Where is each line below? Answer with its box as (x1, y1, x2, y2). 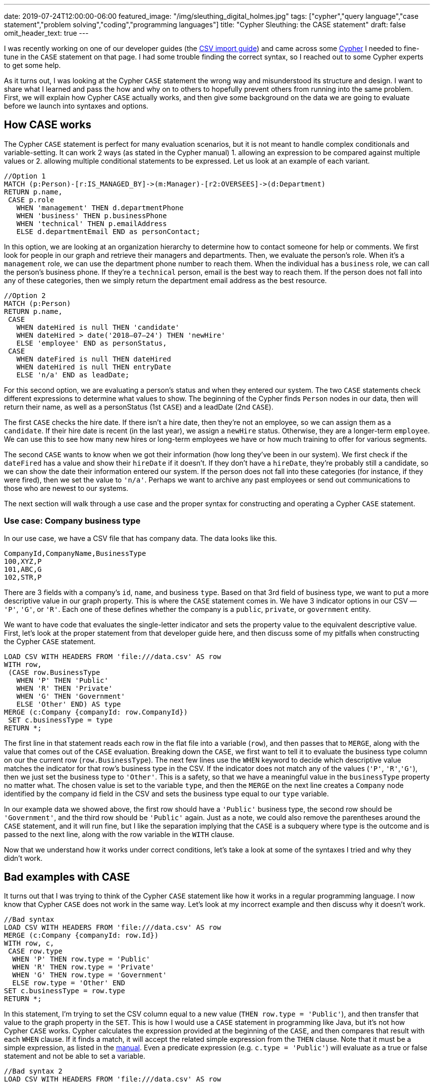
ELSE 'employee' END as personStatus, (16, 339, 167, 347)
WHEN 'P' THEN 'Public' (16, 676, 108, 684)
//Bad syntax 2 (4, 1067, 63, 1076)
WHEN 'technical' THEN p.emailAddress (16, 219, 167, 228)
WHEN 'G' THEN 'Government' (16, 692, 125, 700)
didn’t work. (4, 853, 43, 862)
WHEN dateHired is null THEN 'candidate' (16, 323, 180, 331)
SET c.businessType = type (8, 716, 113, 724)
